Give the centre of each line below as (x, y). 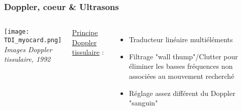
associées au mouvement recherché (181, 76)
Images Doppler (28, 49)
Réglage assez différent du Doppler (182, 93)
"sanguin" (143, 103)
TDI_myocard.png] (33, 40)
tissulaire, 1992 (27, 59)
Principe (85, 32)
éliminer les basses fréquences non (181, 66)
